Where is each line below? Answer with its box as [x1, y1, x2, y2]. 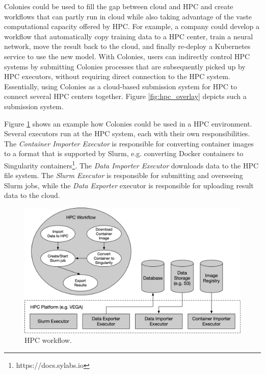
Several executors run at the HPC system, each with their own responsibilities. [4, 128, 250, 139]
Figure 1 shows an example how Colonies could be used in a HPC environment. [4, 118, 252, 129]
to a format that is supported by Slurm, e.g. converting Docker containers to [4, 148, 244, 159]
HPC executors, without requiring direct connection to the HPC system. [4, 71, 230, 82]
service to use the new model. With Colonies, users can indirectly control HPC [4, 51, 250, 61]
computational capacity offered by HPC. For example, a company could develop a [4, 21, 259, 32]
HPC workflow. [24, 335, 72, 345]
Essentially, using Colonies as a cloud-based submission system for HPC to [4, 81, 237, 91]
